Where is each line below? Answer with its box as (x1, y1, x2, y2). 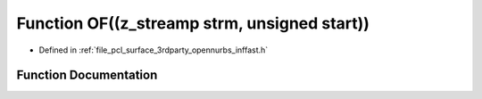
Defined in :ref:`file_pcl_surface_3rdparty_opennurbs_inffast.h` (38, 45, 269, 55)
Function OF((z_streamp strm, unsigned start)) (16, 13, 370, 33)
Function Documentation (16, 68, 158, 83)
